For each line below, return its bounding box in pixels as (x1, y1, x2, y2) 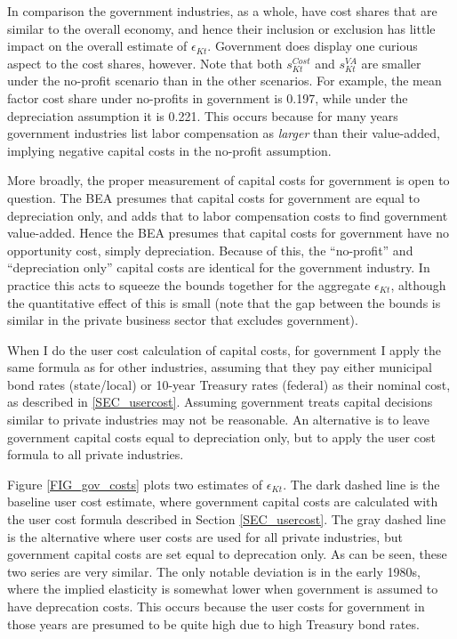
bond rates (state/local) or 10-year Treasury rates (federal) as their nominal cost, (7, 375, 451, 393)
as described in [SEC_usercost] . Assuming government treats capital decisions (7, 392, 433, 411)
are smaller (361, 53, 421, 72)
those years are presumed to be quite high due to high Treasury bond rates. (7, 614, 420, 633)
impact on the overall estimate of (7, 36, 188, 55)
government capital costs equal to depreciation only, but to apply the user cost (7, 427, 436, 446)
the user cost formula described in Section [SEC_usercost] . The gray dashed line (7, 510, 446, 529)
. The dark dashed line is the (283, 474, 440, 493)
